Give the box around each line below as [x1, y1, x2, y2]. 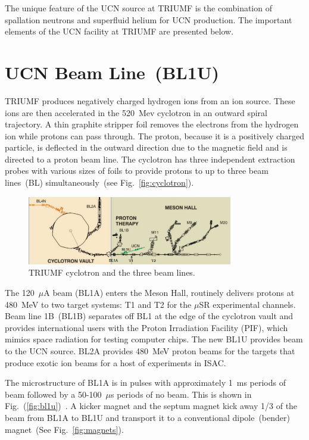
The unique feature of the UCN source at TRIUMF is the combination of [5, 2, 272, 14]
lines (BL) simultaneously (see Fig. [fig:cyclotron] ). [5, 176, 194, 189]
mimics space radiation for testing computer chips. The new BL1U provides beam [5, 333, 303, 345]
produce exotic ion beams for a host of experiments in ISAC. [5, 356, 226, 369]
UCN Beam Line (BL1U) [5, 60, 220, 84]
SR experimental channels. [199, 298, 296, 310]
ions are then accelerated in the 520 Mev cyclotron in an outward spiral [5, 106, 267, 118]
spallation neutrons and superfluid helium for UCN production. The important [5, 13, 292, 26]
